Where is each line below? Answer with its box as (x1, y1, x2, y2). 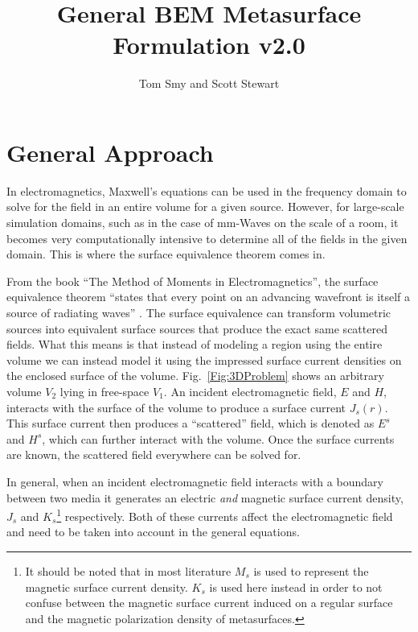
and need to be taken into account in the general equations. (6, 523, 300, 540)
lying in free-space (59, 382, 150, 399)
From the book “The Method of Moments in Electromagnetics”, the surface (6, 272, 379, 289)
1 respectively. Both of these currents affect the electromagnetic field (56, 506, 393, 524)
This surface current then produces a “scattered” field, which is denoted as (6, 415, 375, 432)
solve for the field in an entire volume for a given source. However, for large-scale (6, 198, 404, 215)
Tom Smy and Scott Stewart (138, 75, 280, 92)
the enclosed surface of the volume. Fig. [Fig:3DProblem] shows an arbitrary (6, 367, 384, 384)
